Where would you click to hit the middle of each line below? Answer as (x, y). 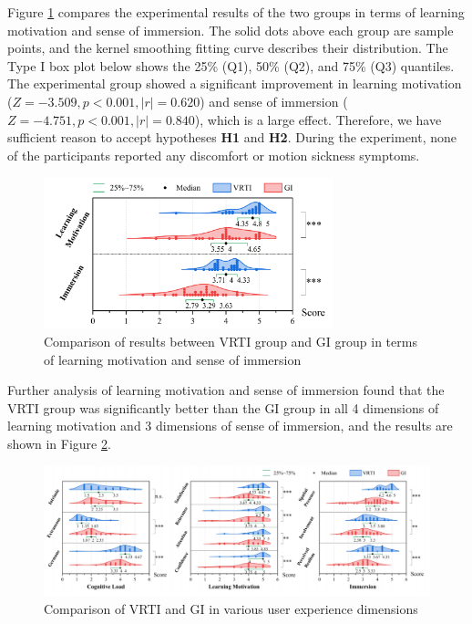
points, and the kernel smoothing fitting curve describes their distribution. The (228, 48)
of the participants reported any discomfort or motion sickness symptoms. (214, 155)
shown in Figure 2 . (59, 444)
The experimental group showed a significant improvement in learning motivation (235, 83)
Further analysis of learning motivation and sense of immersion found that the (226, 390)
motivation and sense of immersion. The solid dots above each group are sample (231, 30)
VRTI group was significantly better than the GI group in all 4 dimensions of (223, 407)
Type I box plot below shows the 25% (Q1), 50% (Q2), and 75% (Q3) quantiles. (231, 65)
